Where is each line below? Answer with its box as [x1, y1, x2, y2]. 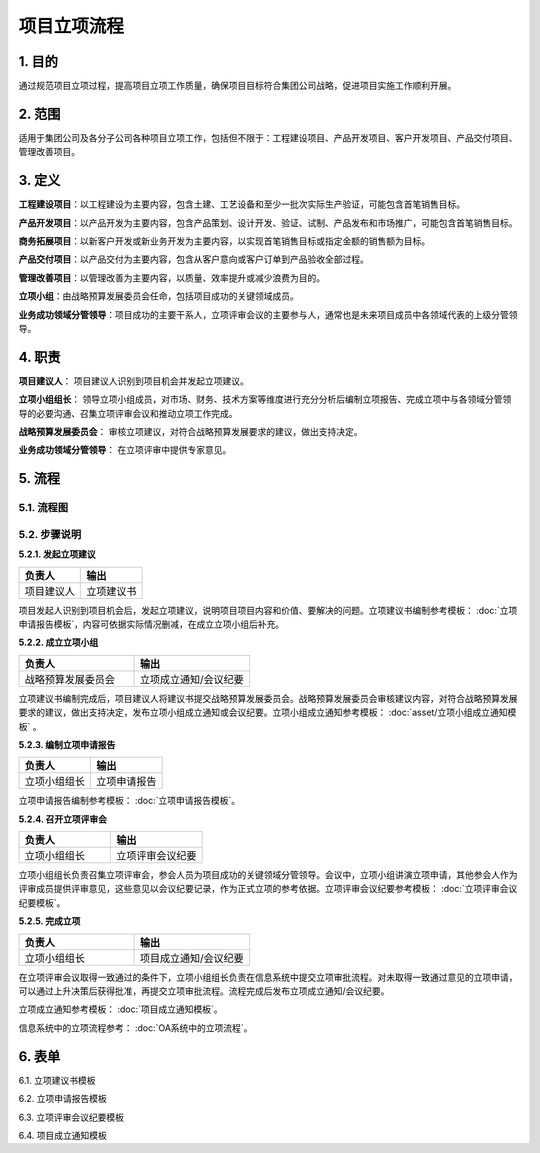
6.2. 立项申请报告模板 [18, 1093, 107, 1105]
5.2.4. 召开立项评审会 [18, 813, 108, 825]
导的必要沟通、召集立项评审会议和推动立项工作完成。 [18, 407, 238, 419]
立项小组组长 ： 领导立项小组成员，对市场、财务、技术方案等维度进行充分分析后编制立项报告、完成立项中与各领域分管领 [18, 393, 512, 405]
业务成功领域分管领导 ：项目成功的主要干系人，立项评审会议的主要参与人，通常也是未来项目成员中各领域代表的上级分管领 [18, 308, 518, 320]
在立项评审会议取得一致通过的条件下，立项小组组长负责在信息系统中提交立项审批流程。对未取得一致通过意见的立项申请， [18, 971, 518, 983]
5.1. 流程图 [18, 501, 69, 515]
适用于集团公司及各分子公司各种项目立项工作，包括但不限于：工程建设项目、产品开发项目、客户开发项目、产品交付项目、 [18, 131, 518, 144]
